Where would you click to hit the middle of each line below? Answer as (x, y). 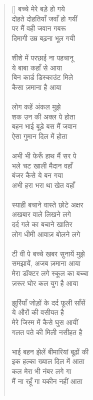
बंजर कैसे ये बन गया (37, 175)
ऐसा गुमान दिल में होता (39, 136)
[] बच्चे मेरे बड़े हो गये (38, 8)
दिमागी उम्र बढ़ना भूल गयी (43, 38)
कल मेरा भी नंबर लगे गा (41, 371)
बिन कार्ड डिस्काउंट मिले (42, 77)
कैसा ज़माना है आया (36, 87)
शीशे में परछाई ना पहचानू (42, 57)
